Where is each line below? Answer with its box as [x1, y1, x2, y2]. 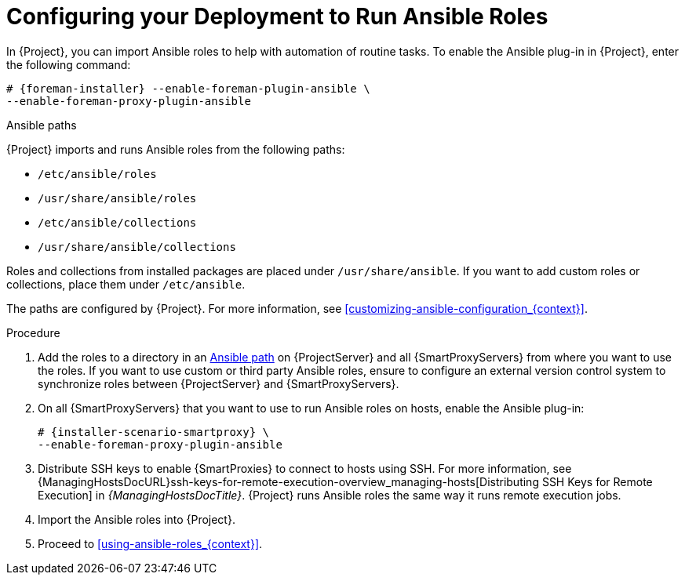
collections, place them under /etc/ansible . [6, 277, 246, 291]
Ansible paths [6, 118, 77, 132]
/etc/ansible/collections [38, 216, 197, 229]
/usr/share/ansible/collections [38, 240, 236, 253]
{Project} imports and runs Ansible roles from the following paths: [6, 142, 345, 156]
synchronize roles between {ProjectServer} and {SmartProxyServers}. [38, 376, 399, 390]
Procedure [6, 325, 60, 340]
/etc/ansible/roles [38, 167, 157, 180]
